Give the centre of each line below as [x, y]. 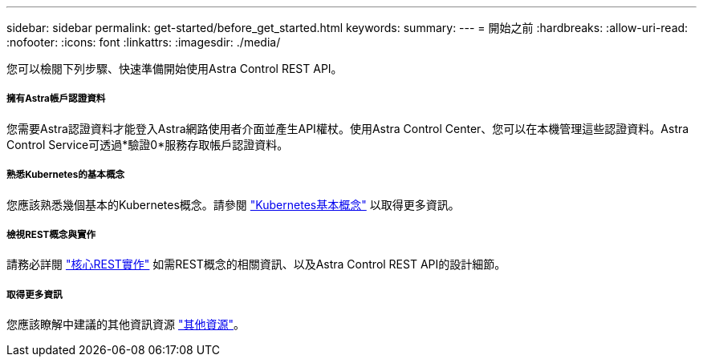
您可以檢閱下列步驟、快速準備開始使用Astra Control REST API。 [175, 69]
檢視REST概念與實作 [51, 234]
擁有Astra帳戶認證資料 [56, 99]
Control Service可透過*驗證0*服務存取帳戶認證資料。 [148, 144]
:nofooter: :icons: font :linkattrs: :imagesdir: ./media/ [144, 42]
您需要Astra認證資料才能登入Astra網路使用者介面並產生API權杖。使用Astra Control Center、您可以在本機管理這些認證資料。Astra [348, 128]
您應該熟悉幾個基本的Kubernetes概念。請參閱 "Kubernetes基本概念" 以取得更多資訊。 [233, 204]
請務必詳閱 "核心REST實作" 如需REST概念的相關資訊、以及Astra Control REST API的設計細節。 [256, 264]
